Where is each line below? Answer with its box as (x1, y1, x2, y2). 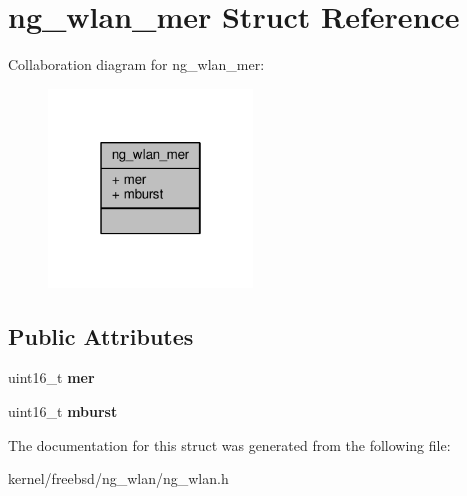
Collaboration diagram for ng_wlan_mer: (8, 54, 265, 75)
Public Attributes (8, 320, 194, 351)
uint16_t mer (8, 367, 95, 388)
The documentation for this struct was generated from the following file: (8, 434, 451, 455)
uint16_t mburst (8, 401, 118, 422)
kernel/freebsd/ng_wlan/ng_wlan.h (8, 468, 229, 489)
